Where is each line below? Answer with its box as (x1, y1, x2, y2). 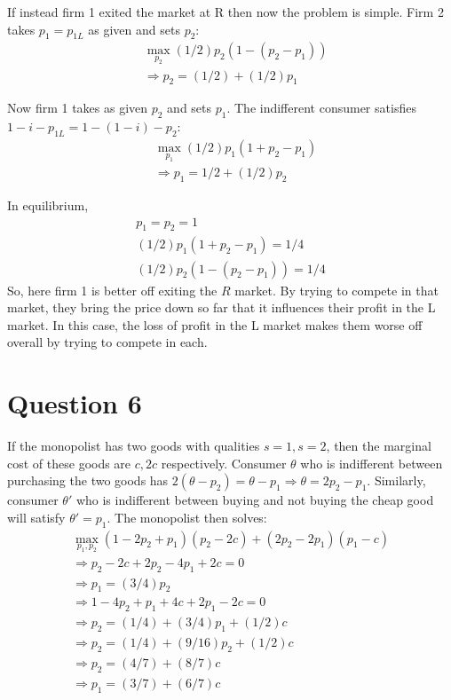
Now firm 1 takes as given (7, 98, 148, 117)
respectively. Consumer (161, 453, 287, 472)
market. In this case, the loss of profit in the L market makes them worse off (7, 315, 423, 334)
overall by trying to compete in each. (7, 333, 208, 351)
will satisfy (7, 507, 66, 526)
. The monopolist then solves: (107, 507, 267, 526)
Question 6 (7, 385, 142, 421)
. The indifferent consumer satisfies (226, 98, 416, 117)
